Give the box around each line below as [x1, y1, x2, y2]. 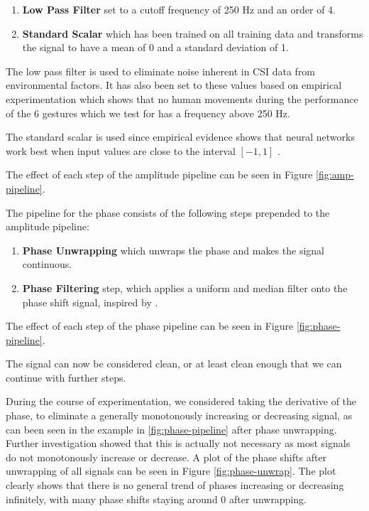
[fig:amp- [316, 167, 354, 182]
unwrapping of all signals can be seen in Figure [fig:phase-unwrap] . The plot [6, 463, 336, 478]
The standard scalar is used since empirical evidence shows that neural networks [6, 129, 355, 144]
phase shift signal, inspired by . [22, 294, 158, 309]
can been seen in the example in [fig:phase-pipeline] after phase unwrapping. [6, 421, 337, 436]
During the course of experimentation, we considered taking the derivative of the [6, 394, 357, 409]
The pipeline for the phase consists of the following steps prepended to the [6, 205, 330, 220]
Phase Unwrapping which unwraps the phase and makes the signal [22, 242, 325, 257]
